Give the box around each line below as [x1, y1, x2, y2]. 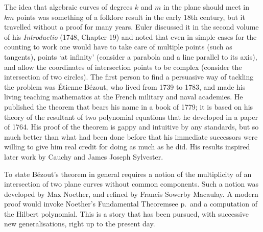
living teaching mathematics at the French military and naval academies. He [4, 91, 243, 102]
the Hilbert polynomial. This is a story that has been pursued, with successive [4, 208, 249, 219]
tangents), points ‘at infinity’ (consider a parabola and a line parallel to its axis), [4, 51, 257, 62]
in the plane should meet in [163, 2, 249, 12]
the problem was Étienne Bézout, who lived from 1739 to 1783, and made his [4, 81, 246, 92]
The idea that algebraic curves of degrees [4, 2, 133, 12]
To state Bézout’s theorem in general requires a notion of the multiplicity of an [4, 168, 252, 179]
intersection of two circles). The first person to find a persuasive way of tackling [4, 71, 254, 82]
